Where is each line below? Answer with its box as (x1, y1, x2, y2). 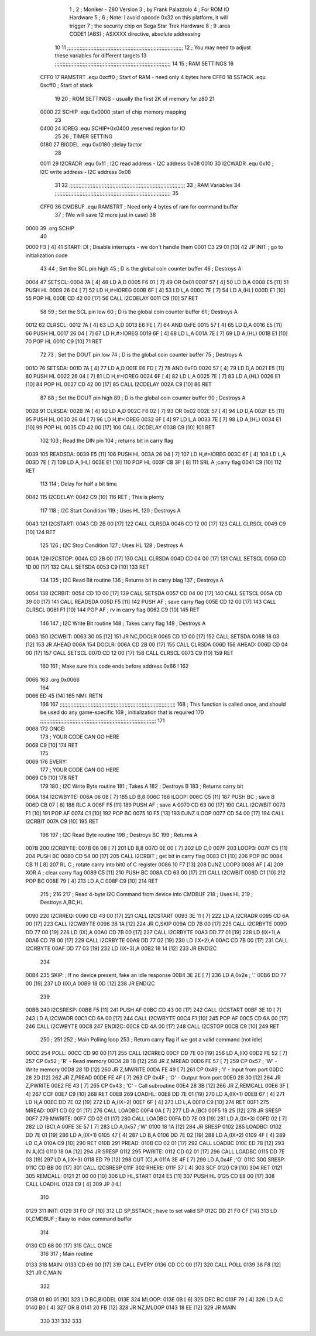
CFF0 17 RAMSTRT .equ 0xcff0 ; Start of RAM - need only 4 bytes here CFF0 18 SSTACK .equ (40, 73, 266, 80)
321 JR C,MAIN (25, 1269, 62, 1276)
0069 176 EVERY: (25, 758, 67, 765)
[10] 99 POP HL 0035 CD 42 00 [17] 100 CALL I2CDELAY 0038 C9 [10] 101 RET (25, 424, 215, 431)
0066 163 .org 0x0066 (25, 676, 80, 683)
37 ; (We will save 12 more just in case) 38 (54, 211, 156, 218)
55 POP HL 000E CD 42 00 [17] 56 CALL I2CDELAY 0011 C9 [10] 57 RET (25, 295, 198, 302)
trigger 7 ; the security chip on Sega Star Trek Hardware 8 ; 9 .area (69, 22, 231, 29)
